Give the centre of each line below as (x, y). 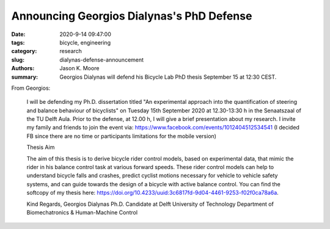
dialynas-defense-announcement (101, 60)
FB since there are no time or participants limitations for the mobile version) (122, 136)
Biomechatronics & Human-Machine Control (82, 212)
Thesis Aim (41, 147)
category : (24, 51)
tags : (18, 42)
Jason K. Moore (79, 68)
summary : (25, 77)
